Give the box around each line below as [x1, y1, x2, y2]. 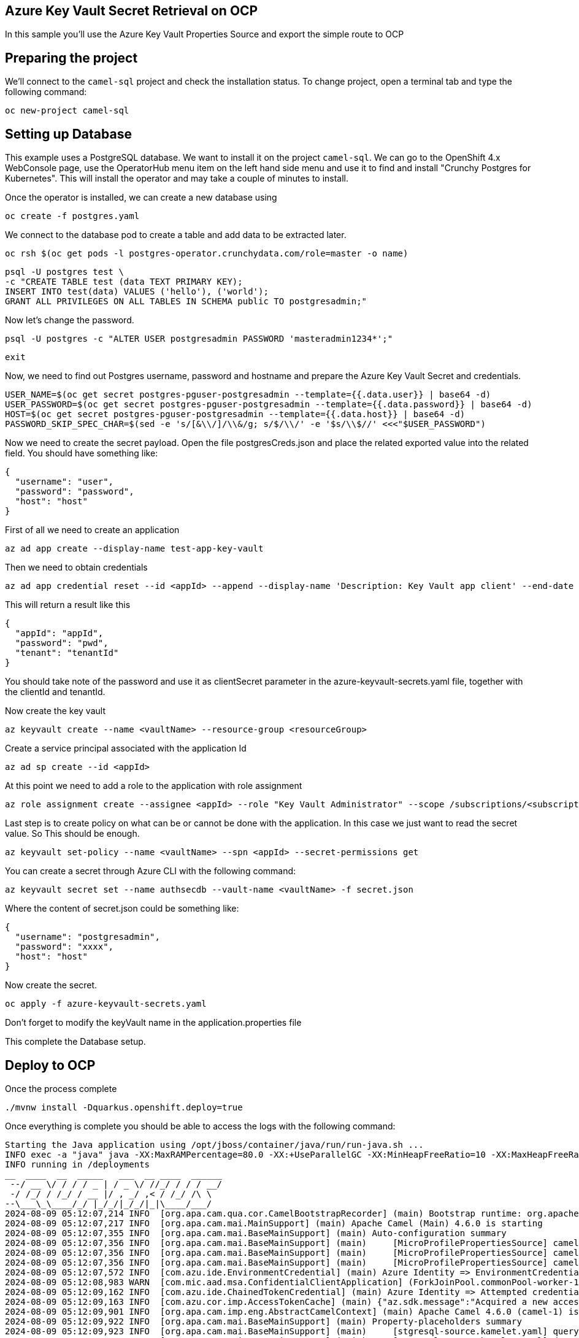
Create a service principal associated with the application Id [5, 743, 247, 754]
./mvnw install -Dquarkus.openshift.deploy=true [5, 1102, 243, 1112]
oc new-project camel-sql [5, 106, 129, 116]
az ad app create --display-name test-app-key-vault [5, 544, 264, 554]
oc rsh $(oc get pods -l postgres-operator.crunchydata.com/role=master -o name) [5, 248, 408, 259]
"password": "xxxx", [15, 942, 114, 952]
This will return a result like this [5, 599, 131, 610]
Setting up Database [5, 126, 132, 142]
